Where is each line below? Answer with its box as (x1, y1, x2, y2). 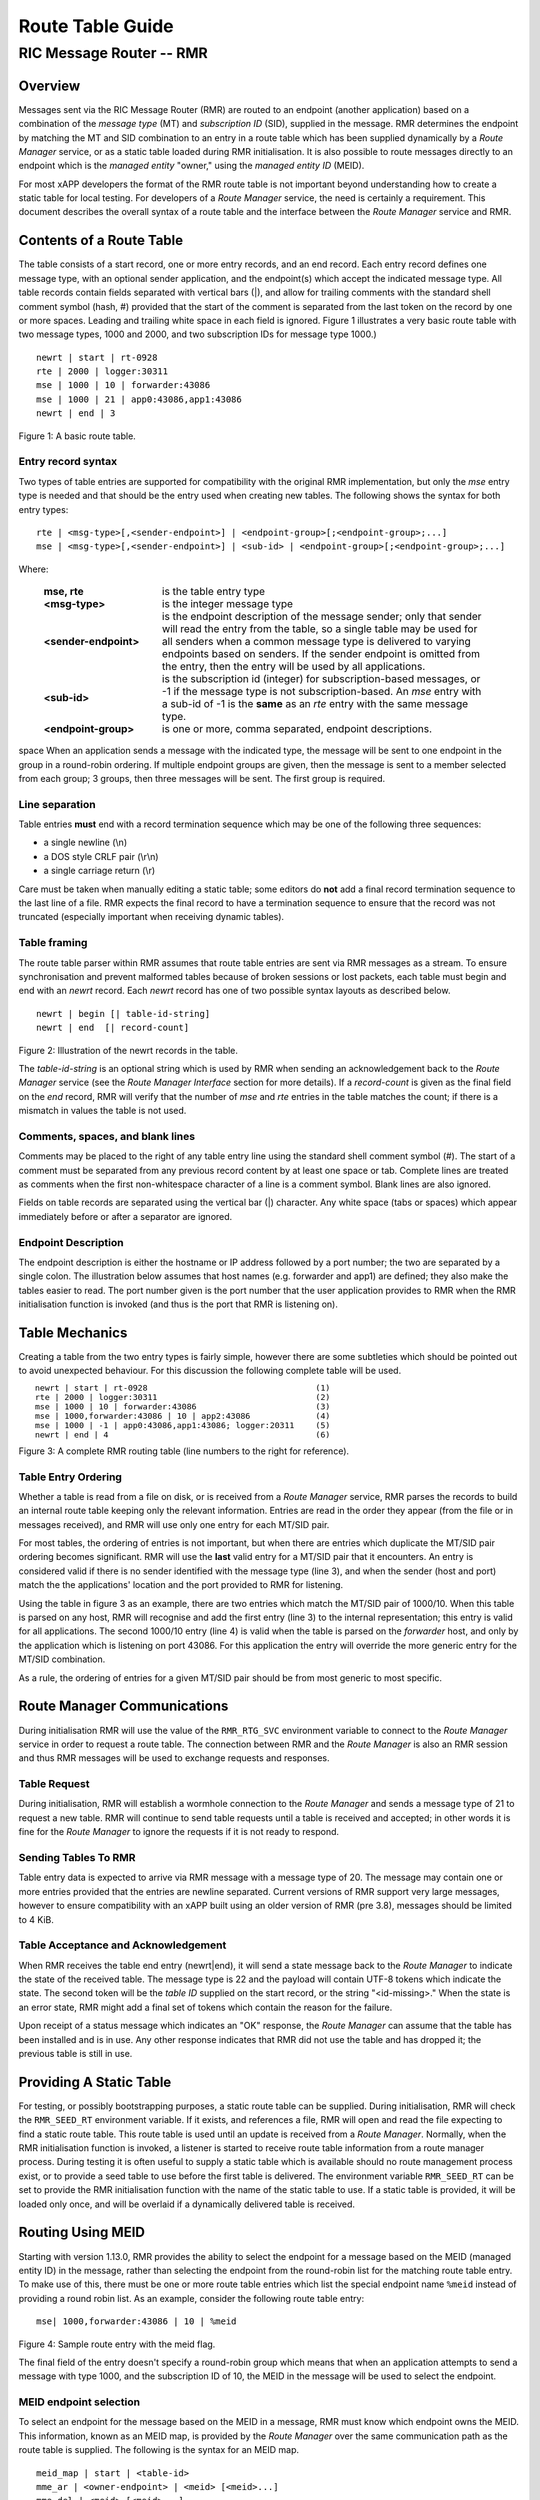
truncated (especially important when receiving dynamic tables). (18, 911, 285, 923)
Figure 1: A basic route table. (18, 430, 137, 442)
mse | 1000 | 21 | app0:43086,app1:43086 (36, 393, 242, 405)
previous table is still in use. (18, 2048, 133, 2059)
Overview (18, 77, 81, 94)
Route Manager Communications (18, 1698, 229, 1715)
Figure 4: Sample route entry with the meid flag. (18, 2338, 216, 2350)
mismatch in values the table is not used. (18, 1105, 187, 1117)
